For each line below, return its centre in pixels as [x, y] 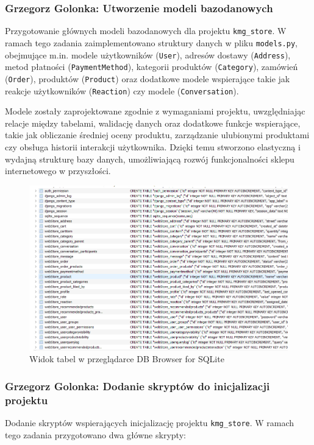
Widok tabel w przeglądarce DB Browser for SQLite [127, 359]
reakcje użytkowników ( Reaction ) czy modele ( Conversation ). [122, 90]
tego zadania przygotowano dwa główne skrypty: [95, 434]
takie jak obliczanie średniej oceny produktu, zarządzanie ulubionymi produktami [157, 135]
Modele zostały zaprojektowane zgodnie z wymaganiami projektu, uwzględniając [155, 111]
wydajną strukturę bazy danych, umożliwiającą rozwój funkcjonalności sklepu [150, 159]
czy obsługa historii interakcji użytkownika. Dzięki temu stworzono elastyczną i [153, 146]
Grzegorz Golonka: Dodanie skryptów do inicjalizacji [137, 386]
